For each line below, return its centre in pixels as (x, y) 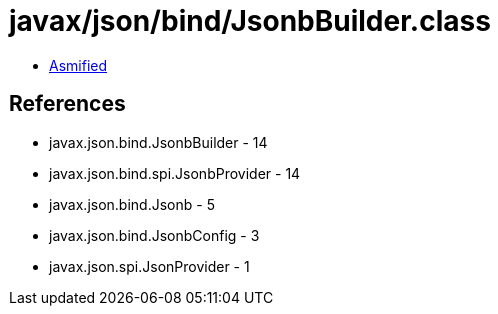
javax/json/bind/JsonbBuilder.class (250, 21)
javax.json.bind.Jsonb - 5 (132, 204)
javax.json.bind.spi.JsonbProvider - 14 (175, 173)
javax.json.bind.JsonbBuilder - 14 (158, 142)
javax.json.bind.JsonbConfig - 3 (154, 235)
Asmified (78, 65)
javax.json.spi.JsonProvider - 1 (149, 266)
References (67, 104)
